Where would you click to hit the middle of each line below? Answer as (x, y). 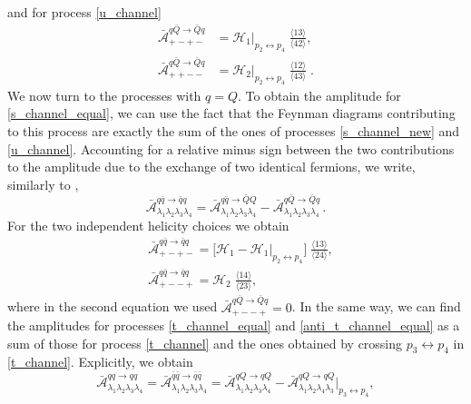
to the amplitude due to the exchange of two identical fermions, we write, (211, 167)
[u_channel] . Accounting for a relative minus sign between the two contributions (231, 148)
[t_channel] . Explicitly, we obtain (100, 362)
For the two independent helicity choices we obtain (148, 225)
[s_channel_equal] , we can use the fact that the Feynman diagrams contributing (231, 113)
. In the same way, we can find (376, 306)
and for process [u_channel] (84, 12)
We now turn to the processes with (104, 95)
